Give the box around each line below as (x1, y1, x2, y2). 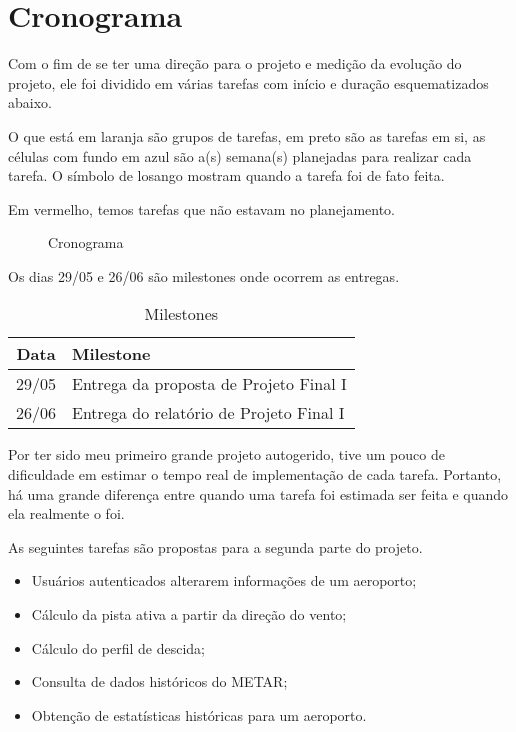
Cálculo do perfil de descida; (31, 637, 205, 658)
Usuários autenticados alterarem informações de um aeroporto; (31, 570, 417, 591)
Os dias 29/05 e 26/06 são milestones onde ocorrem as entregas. (8, 265, 400, 286)
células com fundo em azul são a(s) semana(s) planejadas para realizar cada (8, 145, 472, 166)
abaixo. (8, 92, 52, 113)
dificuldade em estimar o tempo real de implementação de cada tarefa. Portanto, (8, 464, 502, 485)
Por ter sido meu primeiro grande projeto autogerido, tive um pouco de (8, 444, 445, 465)
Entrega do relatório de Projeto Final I (72, 401, 345, 425)
